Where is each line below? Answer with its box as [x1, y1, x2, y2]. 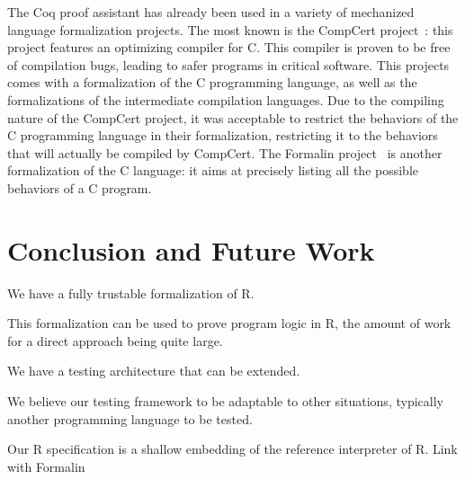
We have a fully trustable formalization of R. [7, 283, 255, 302]
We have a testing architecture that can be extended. [7, 361, 300, 380]
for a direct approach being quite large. [7, 331, 223, 350]
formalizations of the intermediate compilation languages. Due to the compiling [7, 90, 444, 109]
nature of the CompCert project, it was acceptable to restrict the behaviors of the [7, 108, 459, 127]
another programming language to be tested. [7, 409, 253, 428]
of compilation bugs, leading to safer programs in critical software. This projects [7, 55, 450, 74]
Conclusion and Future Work [7, 231, 375, 268]
